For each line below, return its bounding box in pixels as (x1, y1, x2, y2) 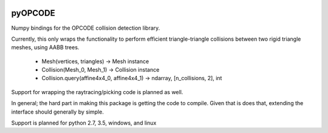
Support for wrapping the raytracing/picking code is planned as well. (11, 88, 183, 95)
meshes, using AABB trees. (11, 44, 80, 51)
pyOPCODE (11, 8, 55, 18)
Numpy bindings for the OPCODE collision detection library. (11, 24, 160, 32)
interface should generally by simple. (11, 108, 104, 115)
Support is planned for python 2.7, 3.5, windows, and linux (11, 119, 157, 127)
